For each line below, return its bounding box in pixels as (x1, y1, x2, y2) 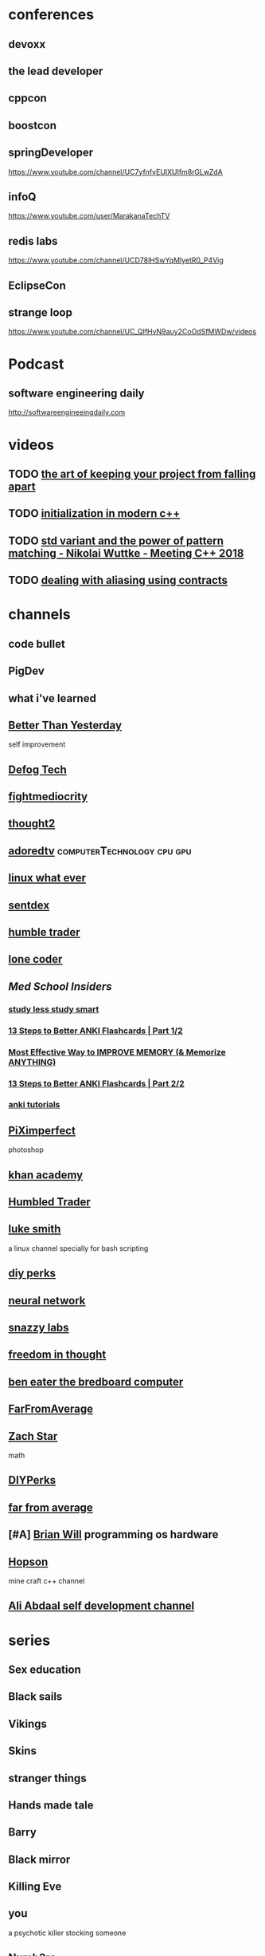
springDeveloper (8, 146, 94, 160)
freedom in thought (8, 1348, 107, 1362)
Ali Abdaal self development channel (8, 1599, 195, 1613)
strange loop (8, 306, 73, 319)
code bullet (8, 637, 65, 651)
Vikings (8, 1717, 48, 1730)
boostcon (8, 118, 57, 132)
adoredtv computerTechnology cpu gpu (8, 844, 193, 858)
